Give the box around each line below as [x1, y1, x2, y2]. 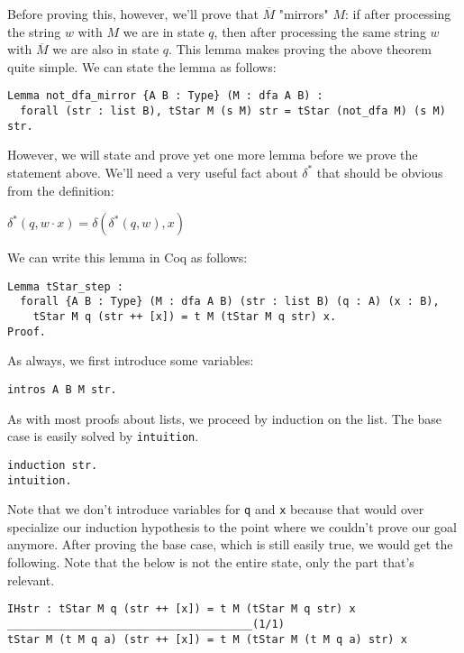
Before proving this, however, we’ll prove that [7, 5, 259, 23]
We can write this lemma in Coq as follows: [7, 248, 248, 267]
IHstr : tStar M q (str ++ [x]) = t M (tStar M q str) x [7, 602, 356, 616]
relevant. [7, 570, 55, 589]
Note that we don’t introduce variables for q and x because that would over [7, 500, 424, 519]
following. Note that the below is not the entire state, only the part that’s [7, 553, 414, 571]
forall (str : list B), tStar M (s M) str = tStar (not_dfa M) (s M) [20, 105, 446, 118]
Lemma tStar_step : [7, 280, 123, 293]
